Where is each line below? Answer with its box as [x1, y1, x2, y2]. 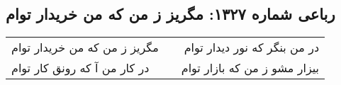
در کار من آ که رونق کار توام [11, 59, 150, 76]
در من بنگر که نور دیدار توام [184, 39, 320, 56]
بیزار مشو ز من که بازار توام [181, 59, 320, 76]
